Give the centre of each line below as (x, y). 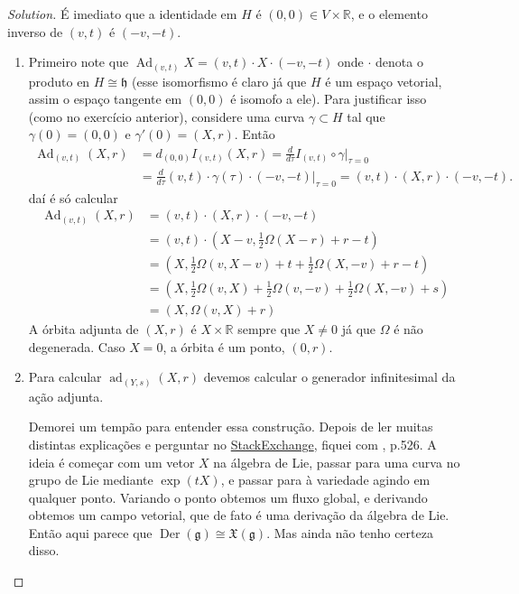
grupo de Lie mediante (91, 480)
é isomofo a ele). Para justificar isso (329, 99)
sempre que (269, 329)
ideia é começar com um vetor (111, 462)
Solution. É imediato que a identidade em (122, 14)
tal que (366, 116)
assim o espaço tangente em (105, 99)
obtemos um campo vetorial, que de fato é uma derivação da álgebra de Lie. (239, 515)
